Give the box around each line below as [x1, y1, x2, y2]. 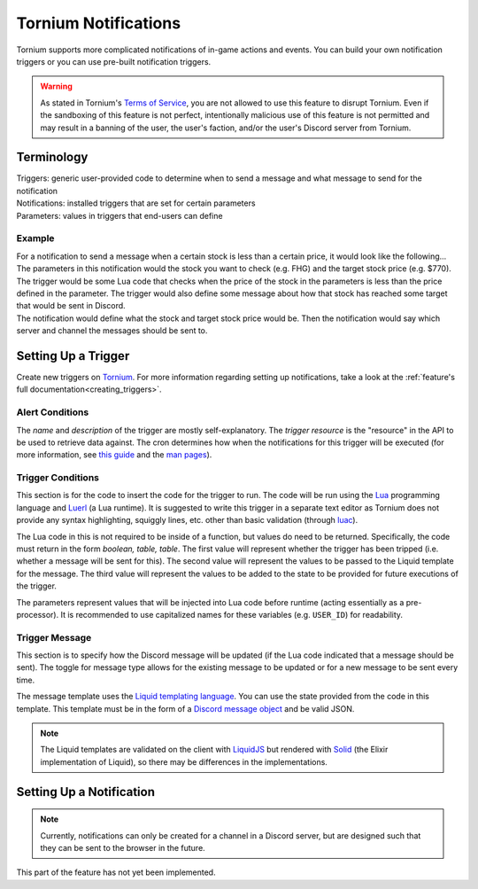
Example [16, 232, 55, 245]
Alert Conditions [16, 406, 89, 418]
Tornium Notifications [16, 13, 181, 33]
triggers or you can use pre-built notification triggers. [16, 56, 212, 66]
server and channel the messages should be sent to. [16, 325, 208, 336]
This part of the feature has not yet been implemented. [16, 867, 216, 877]
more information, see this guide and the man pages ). [16, 449, 212, 460]
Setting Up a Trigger [16, 348, 130, 363]
